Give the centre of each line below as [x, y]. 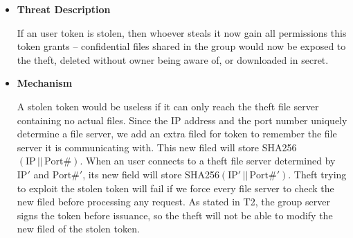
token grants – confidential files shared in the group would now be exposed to [181, 46]
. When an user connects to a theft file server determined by [208, 161]
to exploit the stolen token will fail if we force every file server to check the [175, 188]
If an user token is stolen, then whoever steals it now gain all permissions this [182, 32]
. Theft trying [317, 174]
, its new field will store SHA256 [151, 174]
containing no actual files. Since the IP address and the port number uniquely [182, 120]
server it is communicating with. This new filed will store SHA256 [157, 147]
